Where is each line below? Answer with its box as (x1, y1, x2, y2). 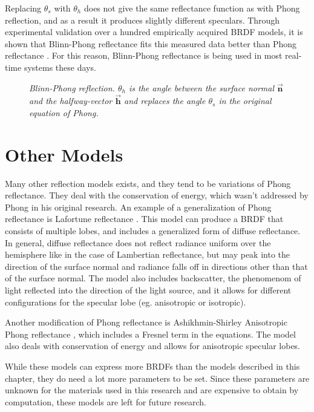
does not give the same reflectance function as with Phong (83, 2, 300, 14)
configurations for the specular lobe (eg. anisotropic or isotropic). (5, 295, 246, 308)
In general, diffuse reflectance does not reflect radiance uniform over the (5, 236, 271, 249)
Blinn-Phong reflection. (29, 81, 115, 94)
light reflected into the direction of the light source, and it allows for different (5, 284, 292, 296)
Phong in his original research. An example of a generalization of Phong (5, 200, 272, 213)
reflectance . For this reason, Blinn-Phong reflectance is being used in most (5, 49, 283, 62)
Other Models (5, 142, 123, 166)
